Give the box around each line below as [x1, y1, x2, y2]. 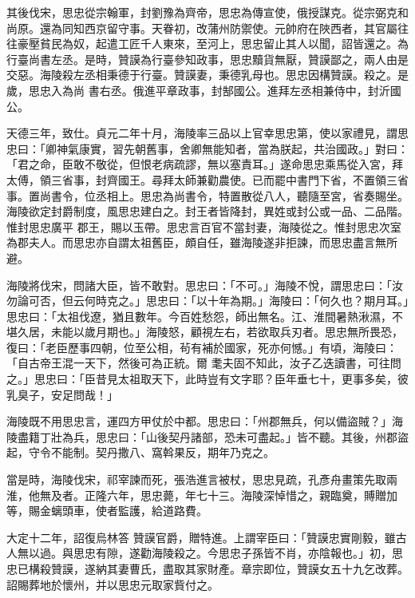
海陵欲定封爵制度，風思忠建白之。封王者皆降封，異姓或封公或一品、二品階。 [6, 203, 409, 220]
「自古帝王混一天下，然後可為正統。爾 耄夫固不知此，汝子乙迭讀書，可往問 [6, 354, 401, 371]
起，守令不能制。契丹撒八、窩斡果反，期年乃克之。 [6, 444, 275, 461]
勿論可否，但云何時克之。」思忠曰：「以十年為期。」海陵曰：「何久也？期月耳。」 [6, 292, 409, 309]
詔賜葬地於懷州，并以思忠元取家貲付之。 [6, 576, 219, 592]
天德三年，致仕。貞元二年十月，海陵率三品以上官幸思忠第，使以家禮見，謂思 [6, 125, 409, 141]
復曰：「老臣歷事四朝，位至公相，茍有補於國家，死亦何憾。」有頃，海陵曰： [6, 339, 397, 355]
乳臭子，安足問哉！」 [6, 386, 118, 402]
